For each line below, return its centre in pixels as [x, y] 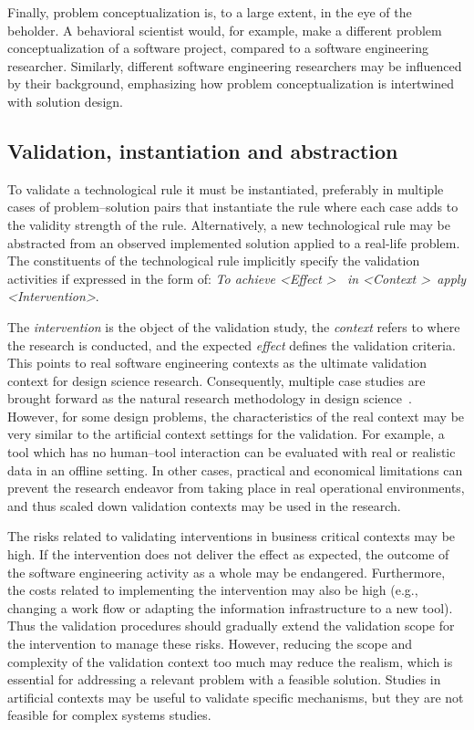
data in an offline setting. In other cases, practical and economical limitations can [235, 469]
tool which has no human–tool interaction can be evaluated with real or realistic [232, 452]
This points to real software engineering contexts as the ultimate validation [217, 363]
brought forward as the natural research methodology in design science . [210, 398]
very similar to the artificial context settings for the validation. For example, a [226, 434]
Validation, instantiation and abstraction [203, 150]
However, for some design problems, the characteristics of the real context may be [236, 416]
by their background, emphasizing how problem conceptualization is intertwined [231, 83]
